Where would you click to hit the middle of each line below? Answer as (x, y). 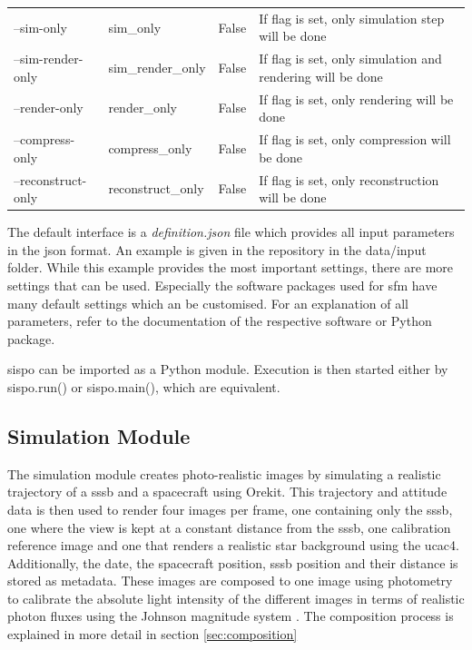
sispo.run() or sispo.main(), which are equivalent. (144, 386)
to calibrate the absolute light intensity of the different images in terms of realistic (236, 598)
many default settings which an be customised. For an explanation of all (208, 303)
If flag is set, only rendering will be (356, 98)
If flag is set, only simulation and (350, 59)
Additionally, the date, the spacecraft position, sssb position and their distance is (233, 562)
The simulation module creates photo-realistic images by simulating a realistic (224, 473)
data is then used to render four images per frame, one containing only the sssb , (230, 509)
